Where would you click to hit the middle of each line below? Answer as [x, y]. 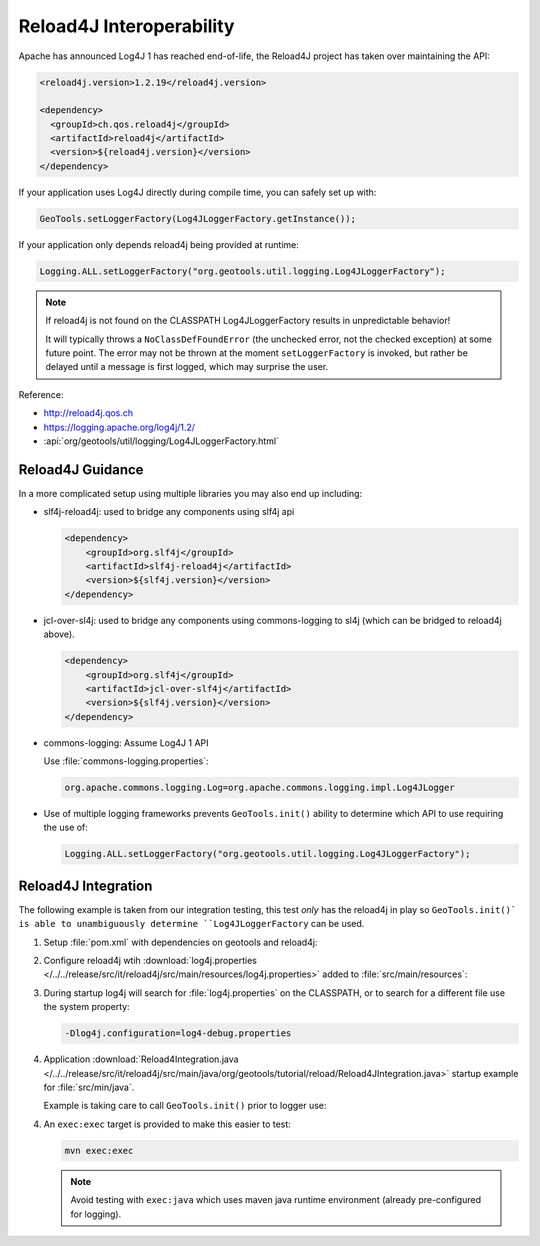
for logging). [96, 1214]
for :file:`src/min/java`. [89, 1087]
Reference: [41, 394]
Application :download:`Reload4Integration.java [141, 1059]
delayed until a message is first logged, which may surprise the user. [187, 367]
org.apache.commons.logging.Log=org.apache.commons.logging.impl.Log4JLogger [259, 788]
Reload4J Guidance [81, 469]
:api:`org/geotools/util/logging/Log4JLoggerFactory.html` [161, 441]
